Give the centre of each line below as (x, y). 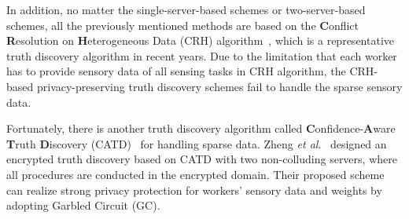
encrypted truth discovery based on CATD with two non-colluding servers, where (202, 159)
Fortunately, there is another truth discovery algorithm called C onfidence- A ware (201, 128)
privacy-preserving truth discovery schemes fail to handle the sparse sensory (219, 86)
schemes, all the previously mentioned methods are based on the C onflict (183, 25)
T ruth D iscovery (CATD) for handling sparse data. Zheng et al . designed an (197, 143)
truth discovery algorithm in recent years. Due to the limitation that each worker (202, 55)
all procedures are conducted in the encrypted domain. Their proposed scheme (195, 174)
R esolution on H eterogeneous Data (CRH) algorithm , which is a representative (200, 40)
